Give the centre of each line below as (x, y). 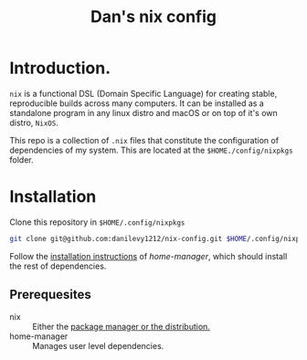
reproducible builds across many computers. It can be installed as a (137, 103)
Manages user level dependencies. (98, 345)
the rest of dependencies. (58, 266)
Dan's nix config (153, 17)
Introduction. (60, 68)
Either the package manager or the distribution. (121, 326)
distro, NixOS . (34, 122)
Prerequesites (50, 295)
